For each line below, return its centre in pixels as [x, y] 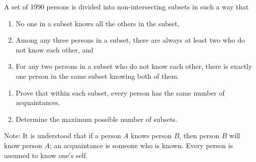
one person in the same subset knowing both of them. [97, 76]
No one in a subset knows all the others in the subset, [97, 23]
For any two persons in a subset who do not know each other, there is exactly [134, 66]
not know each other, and [54, 49]
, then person [199, 135]
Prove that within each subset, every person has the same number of [120, 92]
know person [23, 145]
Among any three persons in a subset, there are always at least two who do [130, 40]
